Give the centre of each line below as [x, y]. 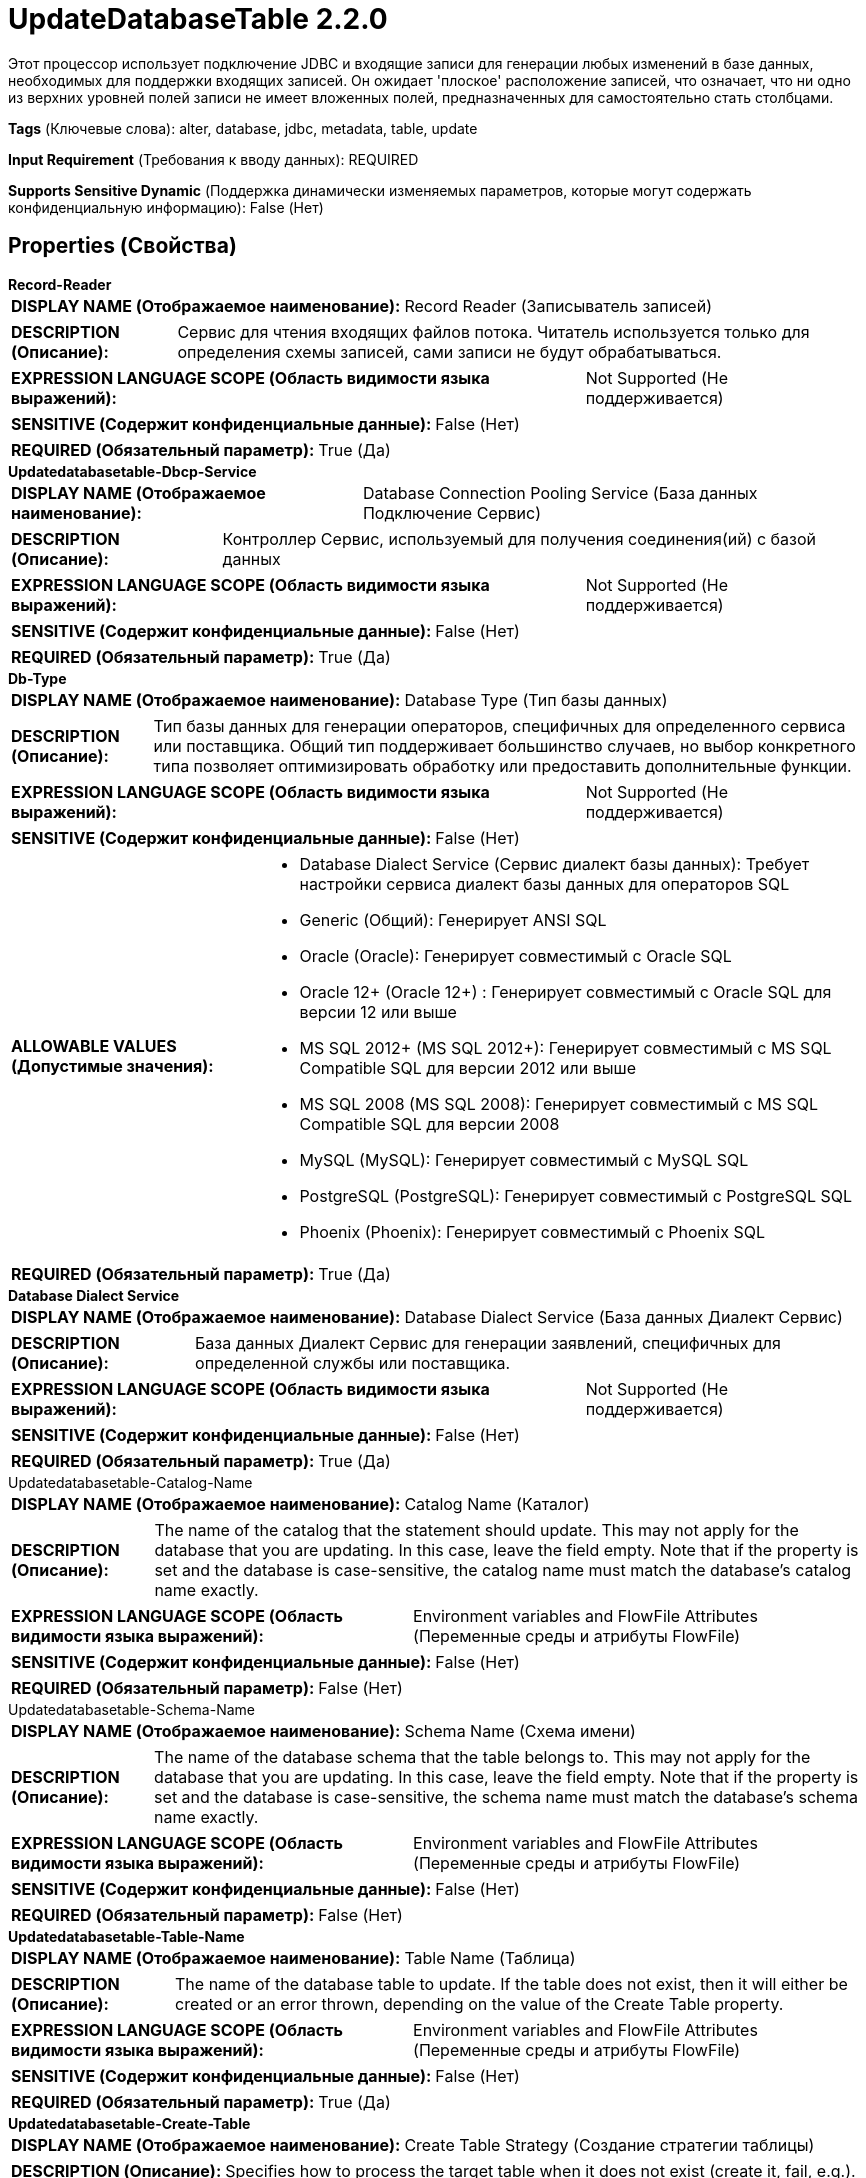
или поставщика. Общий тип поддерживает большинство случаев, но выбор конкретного [504, 745]
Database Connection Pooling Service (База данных [560, 492]
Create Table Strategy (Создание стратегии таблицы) [609, 2144]
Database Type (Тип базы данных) [536, 699]
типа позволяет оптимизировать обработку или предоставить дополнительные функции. [502, 765]
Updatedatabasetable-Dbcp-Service [132, 471]
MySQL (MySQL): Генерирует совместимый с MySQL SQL [524, 1159]
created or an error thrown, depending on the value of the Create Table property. [479, 2003]
